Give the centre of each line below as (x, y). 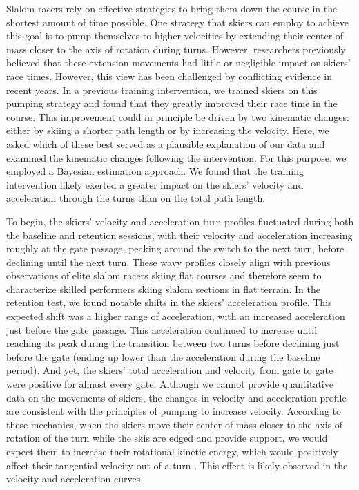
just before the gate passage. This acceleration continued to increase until (162, 329)
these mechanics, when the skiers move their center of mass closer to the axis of (175, 424)
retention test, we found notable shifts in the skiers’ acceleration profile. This (169, 302)
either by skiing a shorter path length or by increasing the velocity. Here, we (168, 130)
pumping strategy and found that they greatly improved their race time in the (172, 103)
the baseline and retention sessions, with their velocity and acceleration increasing (179, 235)
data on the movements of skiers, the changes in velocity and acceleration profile (176, 397)
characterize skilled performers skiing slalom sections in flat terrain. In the (163, 289)
